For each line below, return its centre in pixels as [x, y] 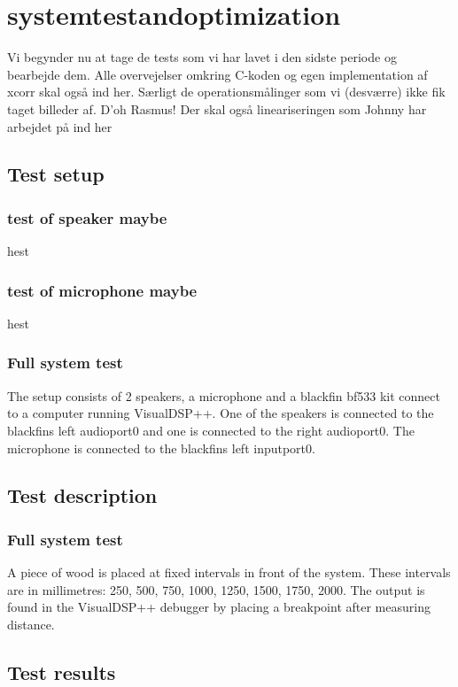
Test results [62, 672]
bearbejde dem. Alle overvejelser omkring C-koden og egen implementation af [217, 74]
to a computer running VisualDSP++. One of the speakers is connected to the [221, 413]
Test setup [56, 174]
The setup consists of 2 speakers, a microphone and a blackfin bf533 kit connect [224, 395]
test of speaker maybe [87, 217]
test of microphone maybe [102, 290]
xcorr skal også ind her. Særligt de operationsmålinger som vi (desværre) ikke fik [226, 92]
